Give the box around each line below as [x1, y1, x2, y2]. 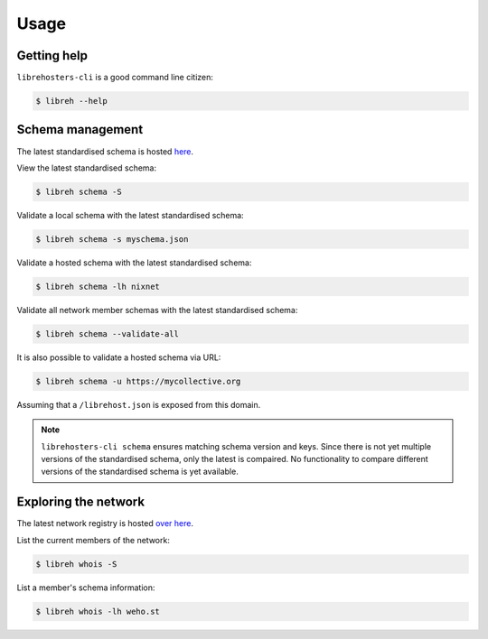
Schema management [16, 122, 144, 137]
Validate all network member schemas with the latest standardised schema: [16, 304, 298, 315]
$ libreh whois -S [35, 559, 117, 569]
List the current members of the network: [16, 534, 171, 545]
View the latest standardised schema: [16, 162, 157, 173]
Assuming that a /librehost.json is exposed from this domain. [16, 399, 261, 410]
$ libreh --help [35, 96, 108, 106]
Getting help [16, 48, 88, 63]
